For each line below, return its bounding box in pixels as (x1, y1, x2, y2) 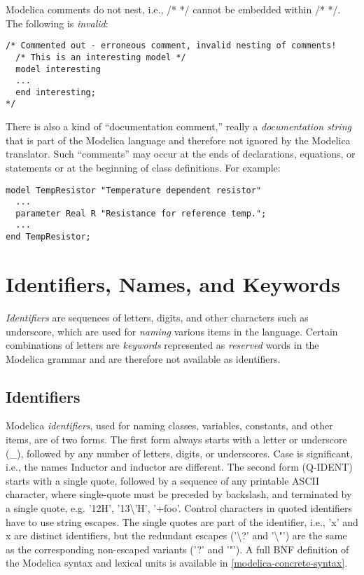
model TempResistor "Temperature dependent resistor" (6, 185, 262, 195)
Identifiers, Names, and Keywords (6, 269, 340, 298)
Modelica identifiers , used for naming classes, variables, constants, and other (6, 418, 333, 433)
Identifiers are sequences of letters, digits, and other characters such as (6, 310, 309, 324)
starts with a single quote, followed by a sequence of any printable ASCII (6, 473, 319, 487)
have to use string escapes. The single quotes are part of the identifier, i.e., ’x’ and (6, 514, 358, 529)
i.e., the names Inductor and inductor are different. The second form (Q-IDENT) (6, 459, 353, 474)
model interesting (15, 64, 101, 74)
